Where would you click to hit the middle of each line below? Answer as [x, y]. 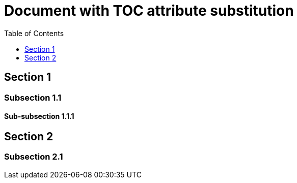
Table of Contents [34, 33]
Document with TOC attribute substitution [149, 11]
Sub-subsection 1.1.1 [39, 116]
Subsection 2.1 [34, 157]
